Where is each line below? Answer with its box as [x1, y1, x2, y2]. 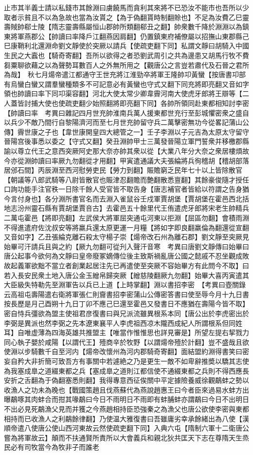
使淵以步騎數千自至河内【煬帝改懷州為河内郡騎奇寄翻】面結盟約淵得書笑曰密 [4, 346, 249, 356]
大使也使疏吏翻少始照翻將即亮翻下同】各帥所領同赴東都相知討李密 [37, 98, 249, 108]
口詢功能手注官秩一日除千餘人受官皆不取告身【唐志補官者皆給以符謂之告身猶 [4, 184, 249, 194]
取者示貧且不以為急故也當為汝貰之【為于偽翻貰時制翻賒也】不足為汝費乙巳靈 [4, 12, 249, 22]
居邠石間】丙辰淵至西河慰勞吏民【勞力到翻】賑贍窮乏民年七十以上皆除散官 [4, 165, 242, 175]
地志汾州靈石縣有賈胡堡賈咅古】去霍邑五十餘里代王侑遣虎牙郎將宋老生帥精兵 [4, 203, 249, 213]
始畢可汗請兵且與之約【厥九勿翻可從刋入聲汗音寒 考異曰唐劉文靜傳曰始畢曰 [4, 241, 249, 251]
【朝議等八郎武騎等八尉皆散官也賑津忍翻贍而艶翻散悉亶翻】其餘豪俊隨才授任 [4, 174, 249, 184]
